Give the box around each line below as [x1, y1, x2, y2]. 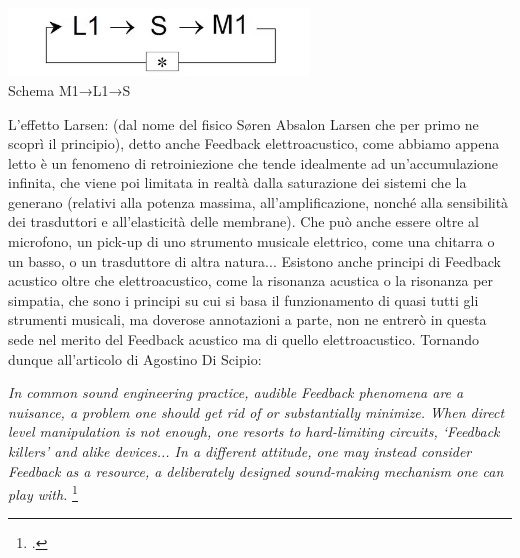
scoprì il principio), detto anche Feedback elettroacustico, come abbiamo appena [8, 133, 500, 154]
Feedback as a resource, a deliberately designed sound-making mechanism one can [8, 460, 504, 481]
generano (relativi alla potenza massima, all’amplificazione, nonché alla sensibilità [8, 191, 509, 212]
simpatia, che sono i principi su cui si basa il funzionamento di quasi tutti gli [8, 289, 479, 310]
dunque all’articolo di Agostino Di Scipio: [8, 348, 262, 369]
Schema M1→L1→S [8, 79, 131, 100]
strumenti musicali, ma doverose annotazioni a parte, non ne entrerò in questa [8, 309, 487, 330]
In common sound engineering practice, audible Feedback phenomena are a [8, 382, 464, 403]
